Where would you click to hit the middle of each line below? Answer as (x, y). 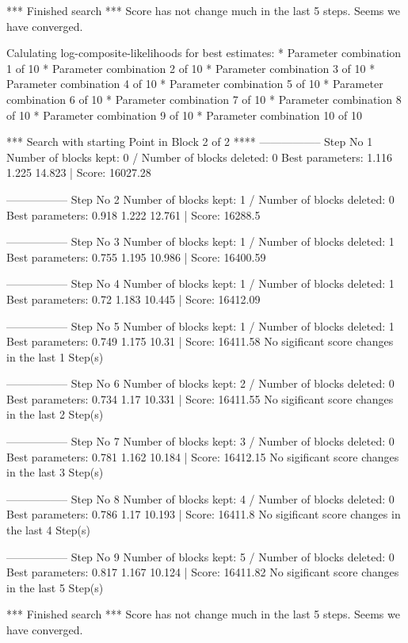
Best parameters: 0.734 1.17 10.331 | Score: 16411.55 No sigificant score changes (200, 398)
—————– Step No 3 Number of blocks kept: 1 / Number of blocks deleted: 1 (200, 241)
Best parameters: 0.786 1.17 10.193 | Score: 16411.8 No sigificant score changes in (204, 514)
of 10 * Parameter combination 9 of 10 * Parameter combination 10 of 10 (184, 115)
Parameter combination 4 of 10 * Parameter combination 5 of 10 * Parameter (195, 84)
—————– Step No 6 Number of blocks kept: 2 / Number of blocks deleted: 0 (200, 383)
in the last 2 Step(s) (55, 414)
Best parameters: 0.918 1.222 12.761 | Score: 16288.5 (133, 214)
